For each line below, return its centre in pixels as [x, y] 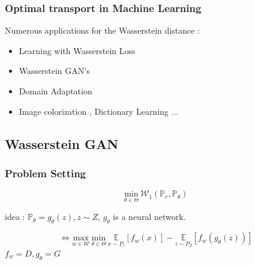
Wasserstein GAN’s [54, 71]
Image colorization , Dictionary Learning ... [99, 111]
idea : [15, 217]
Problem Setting [46, 173]
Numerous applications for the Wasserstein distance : [102, 30]
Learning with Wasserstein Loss [77, 50]
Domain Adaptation [55, 91]
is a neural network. [149, 217]
